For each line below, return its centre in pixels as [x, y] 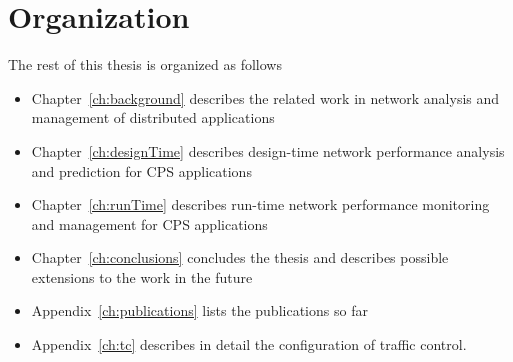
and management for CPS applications [149, 223]
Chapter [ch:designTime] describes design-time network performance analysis [268, 150]
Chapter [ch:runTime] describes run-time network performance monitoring [260, 204]
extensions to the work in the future [142, 276]
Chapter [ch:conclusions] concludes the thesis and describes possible [240, 257]
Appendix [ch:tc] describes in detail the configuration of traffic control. [249, 344]
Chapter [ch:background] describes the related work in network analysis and [265, 97]
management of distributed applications [153, 117]
